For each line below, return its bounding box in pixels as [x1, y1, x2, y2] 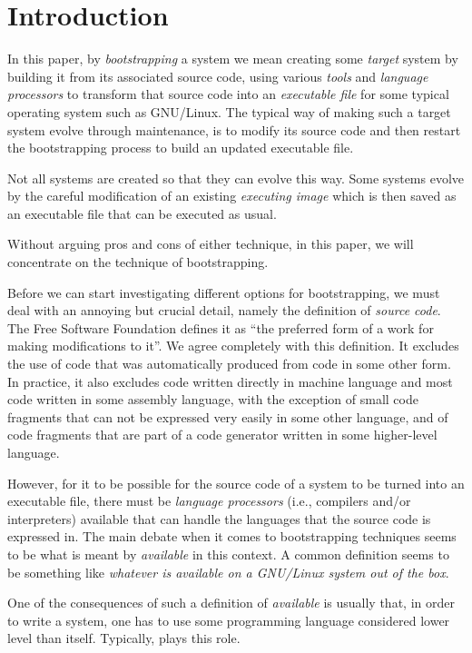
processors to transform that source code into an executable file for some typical [7, 84, 449, 104]
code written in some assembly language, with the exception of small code [7, 390, 418, 409]
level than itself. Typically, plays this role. [7, 628, 241, 648]
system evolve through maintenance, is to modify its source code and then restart [7, 120, 461, 139]
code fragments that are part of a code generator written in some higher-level [7, 425, 438, 444]
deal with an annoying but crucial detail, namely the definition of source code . [7, 301, 441, 320]
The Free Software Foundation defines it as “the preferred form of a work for [7, 318, 434, 337]
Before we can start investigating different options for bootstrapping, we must [7, 282, 440, 302]
